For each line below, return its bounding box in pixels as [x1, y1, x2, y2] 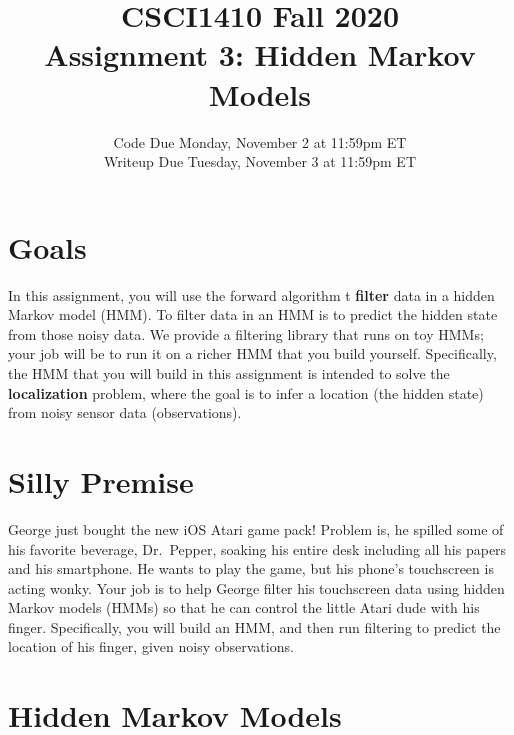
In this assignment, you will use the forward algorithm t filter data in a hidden [8, 284, 495, 305]
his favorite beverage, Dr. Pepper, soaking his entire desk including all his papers [8, 538, 507, 559]
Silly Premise [8, 460, 194, 501]
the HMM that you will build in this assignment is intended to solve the [8, 363, 450, 383]
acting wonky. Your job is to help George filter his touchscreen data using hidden [8, 577, 505, 598]
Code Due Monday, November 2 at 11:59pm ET [113, 131, 407, 152]
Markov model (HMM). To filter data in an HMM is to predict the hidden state [8, 304, 498, 325]
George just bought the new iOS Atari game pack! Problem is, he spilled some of [8, 518, 504, 539]
